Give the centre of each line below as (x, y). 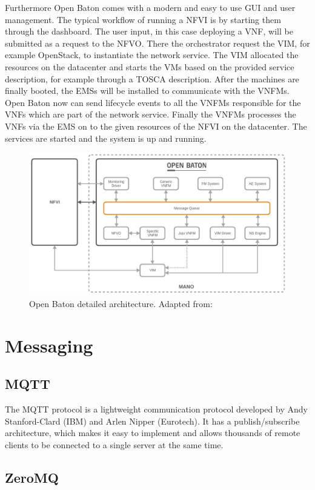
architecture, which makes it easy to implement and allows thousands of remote (153, 433)
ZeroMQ (32, 477)
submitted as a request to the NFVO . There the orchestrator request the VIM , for (157, 43)
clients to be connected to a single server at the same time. (114, 444)
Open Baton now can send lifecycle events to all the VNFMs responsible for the (153, 102)
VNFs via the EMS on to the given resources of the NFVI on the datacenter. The (156, 126)
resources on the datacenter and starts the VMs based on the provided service (150, 66)
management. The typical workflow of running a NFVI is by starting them (143, 19)
